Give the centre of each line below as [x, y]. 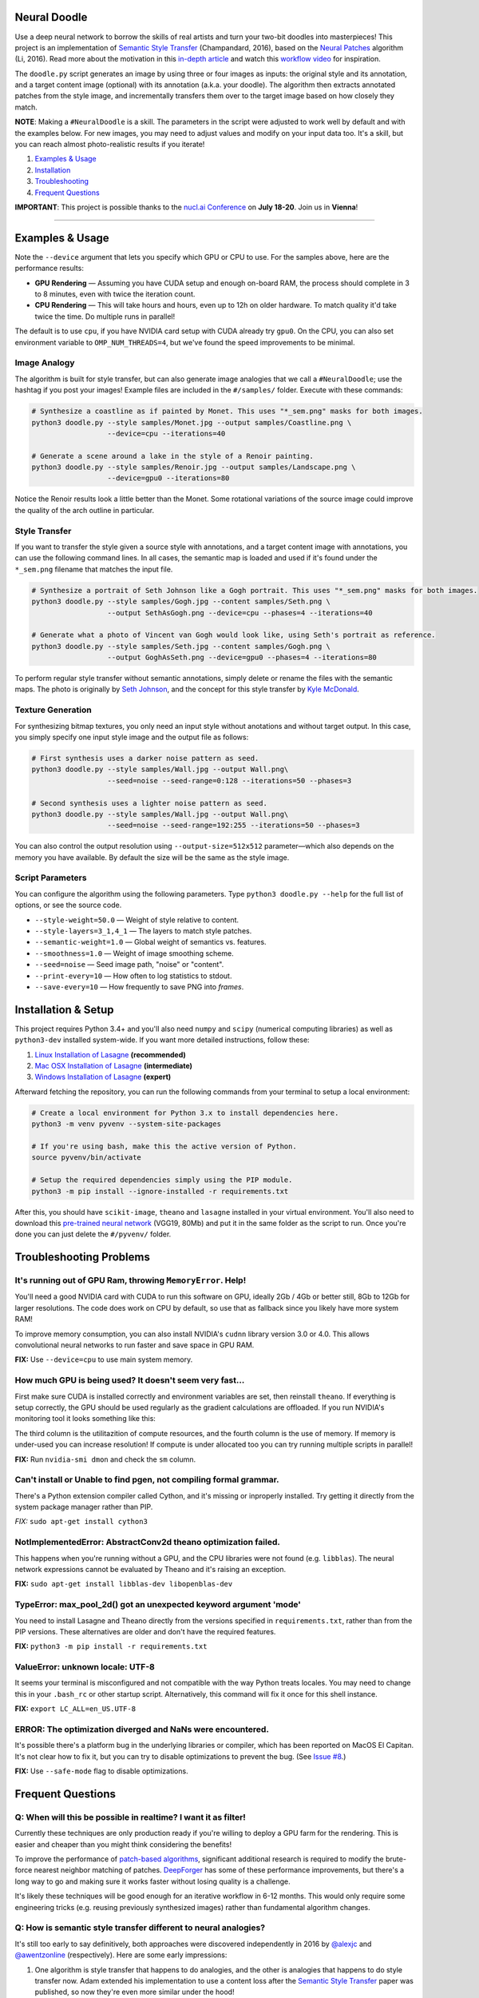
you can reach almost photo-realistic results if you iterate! [110, 145]
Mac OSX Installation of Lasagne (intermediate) [114, 1066]
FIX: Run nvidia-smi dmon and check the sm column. [105, 1459]
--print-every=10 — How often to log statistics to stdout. [133, 976]
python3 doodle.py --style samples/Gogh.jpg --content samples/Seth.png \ [181, 602]
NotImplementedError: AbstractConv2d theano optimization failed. [148, 1542]
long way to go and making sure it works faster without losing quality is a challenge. [152, 1881]
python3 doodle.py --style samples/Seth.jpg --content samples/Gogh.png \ [181, 646]
